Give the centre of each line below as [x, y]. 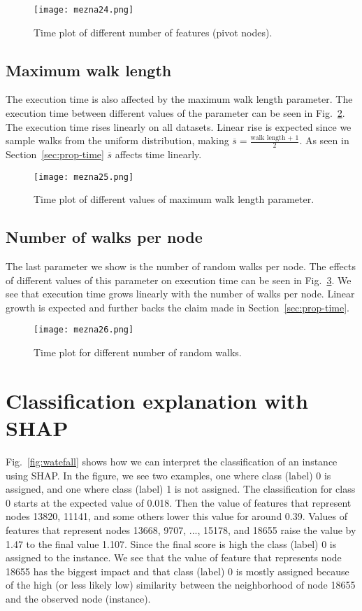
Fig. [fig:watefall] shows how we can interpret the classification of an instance [172, 462]
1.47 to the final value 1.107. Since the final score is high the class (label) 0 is [171, 543]
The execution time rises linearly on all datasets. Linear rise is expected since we [179, 126]
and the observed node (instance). [78, 598]
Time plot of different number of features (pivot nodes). [153, 32]
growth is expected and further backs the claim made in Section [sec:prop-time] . [178, 307]
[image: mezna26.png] [84, 330]
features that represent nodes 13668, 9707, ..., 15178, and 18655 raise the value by [181, 530]
